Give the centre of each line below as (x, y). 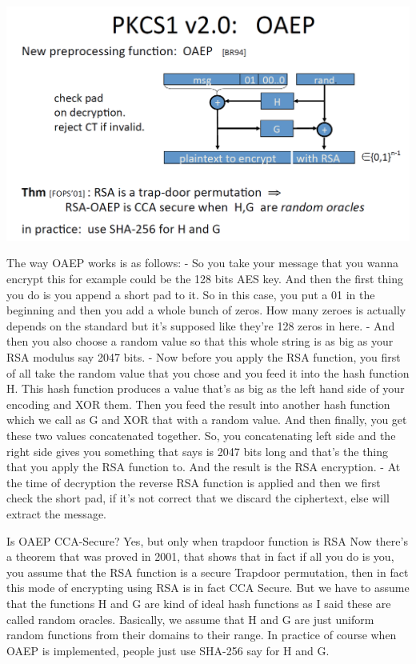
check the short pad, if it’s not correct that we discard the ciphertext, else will (198, 498)
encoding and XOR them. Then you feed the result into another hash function (198, 404)
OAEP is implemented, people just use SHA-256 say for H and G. (168, 650)
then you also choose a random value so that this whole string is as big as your (200, 341)
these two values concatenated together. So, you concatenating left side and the (201, 435)
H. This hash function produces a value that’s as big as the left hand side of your (206, 388)
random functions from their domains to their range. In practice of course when (202, 635)
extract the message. (56, 513)
